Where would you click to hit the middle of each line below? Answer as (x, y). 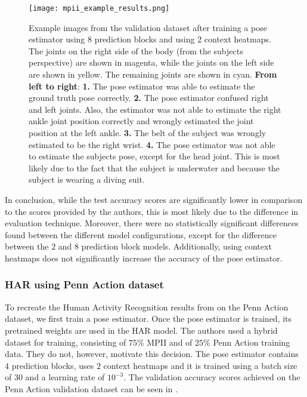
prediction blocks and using (145, 39)
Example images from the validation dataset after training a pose (148, 27)
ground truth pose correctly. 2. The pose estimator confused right (149, 98)
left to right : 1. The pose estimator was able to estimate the (142, 86)
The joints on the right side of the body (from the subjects (136, 50)
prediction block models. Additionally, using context (176, 246)
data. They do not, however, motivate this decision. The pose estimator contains (152, 354)
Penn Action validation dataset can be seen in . (92, 388)
